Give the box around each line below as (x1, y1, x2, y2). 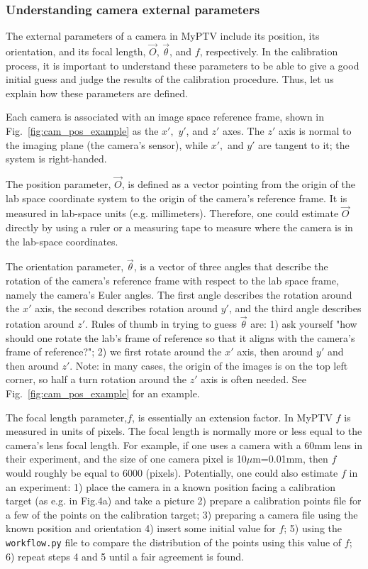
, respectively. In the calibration (199, 44, 338, 59)
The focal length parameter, (6, 409, 128, 424)
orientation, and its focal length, (6, 44, 146, 59)
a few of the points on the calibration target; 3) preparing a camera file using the (6, 507, 358, 521)
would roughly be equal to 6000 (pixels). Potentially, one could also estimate (6, 465, 338, 480)
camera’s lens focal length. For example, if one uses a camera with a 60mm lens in (6, 437, 363, 452)
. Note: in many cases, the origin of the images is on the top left (69, 358, 348, 372)
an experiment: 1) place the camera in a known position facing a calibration (6, 479, 335, 494)
